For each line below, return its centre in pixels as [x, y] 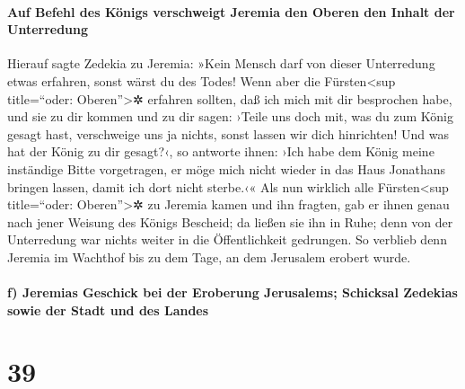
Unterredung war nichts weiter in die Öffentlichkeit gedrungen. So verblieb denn [227, 239]
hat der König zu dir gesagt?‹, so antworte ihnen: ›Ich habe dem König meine [221, 151]
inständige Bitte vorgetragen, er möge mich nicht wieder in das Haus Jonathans [227, 168]
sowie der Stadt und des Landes [108, 309]
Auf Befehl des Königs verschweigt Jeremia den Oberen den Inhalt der [231, 11]
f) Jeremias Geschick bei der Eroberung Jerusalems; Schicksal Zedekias [232, 292]
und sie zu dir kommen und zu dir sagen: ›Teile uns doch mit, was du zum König [230, 116]
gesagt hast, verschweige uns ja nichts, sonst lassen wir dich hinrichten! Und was [228, 133]
